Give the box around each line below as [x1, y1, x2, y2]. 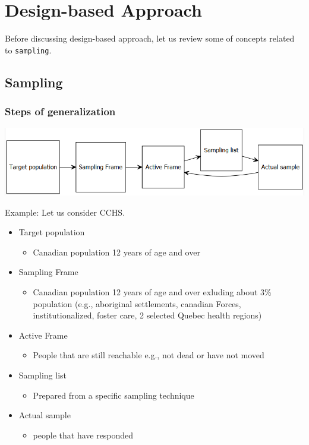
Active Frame [18, 329, 68, 341]
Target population [18, 226, 85, 238]
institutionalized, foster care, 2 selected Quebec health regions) [33, 309, 262, 321]
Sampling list [18, 369, 67, 381]
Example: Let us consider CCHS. [5, 206, 125, 218]
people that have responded [33, 428, 134, 441]
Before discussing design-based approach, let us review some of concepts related [5, 32, 295, 45]
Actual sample [18, 409, 71, 421]
